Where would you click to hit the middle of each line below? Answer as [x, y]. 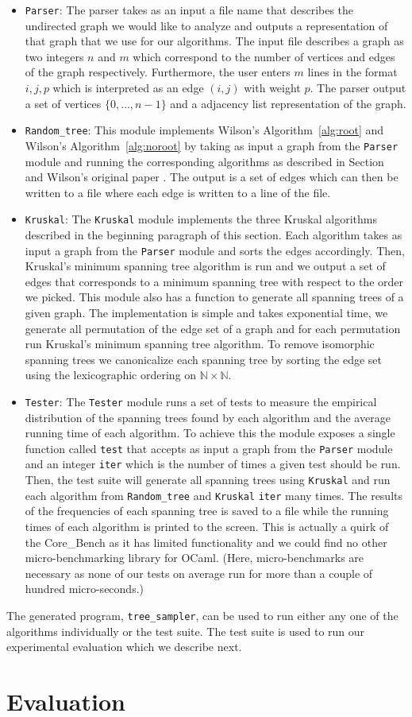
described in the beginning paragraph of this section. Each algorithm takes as [214, 234]
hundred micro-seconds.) [84, 589]
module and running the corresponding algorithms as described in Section [204, 161]
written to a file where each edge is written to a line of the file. [178, 192]
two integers [54, 56]
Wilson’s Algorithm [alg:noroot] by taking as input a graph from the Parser [212, 145]
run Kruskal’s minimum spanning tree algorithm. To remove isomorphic [200, 344]
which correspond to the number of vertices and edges [264, 56]
